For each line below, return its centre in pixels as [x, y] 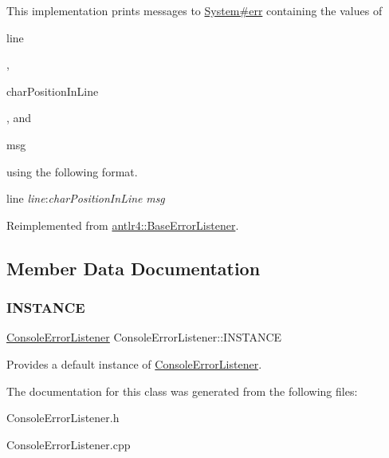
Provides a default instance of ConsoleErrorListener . [134, 363]
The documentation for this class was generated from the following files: [182, 391]
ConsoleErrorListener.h [63, 418]
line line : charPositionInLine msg [86, 198]
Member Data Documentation [134, 268]
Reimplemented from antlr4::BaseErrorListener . [123, 225]
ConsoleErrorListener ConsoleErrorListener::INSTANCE [144, 337]
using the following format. [72, 171]
